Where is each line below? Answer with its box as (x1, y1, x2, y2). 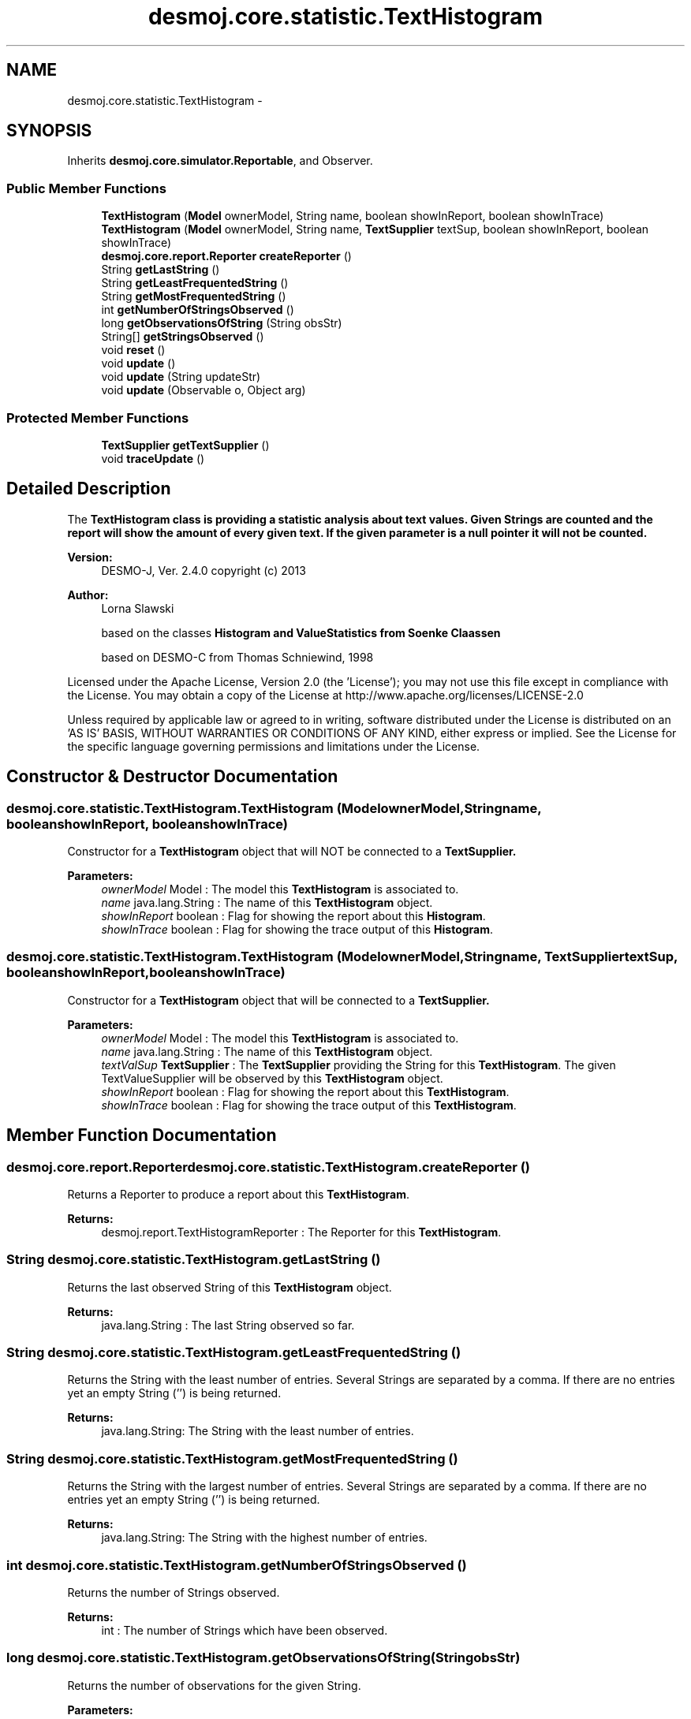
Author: (67, 587, 109, 602)
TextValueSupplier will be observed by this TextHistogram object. (101, 1071, 443, 1085)
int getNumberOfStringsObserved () (101, 303, 294, 317)
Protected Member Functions (6, 409, 189, 426)
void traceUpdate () (101, 451, 205, 465)
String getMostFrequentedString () (101, 289, 286, 304)
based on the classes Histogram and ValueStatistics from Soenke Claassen (101, 625, 501, 639)
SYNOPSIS (6, 121, 92, 141)
